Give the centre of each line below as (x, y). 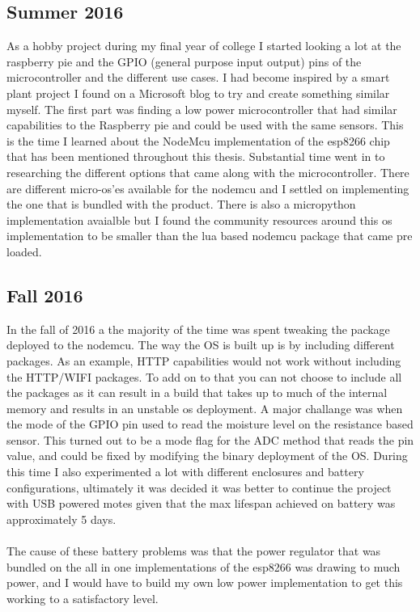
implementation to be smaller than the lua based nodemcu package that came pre (210, 236)
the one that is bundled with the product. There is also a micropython (181, 204)
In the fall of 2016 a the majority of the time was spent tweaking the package (198, 329)
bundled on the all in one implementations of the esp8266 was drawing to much (204, 566)
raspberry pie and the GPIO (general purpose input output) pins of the (184, 61)
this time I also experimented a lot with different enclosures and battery (185, 472)
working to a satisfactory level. (83, 598)
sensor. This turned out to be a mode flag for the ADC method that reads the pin (210, 439)
